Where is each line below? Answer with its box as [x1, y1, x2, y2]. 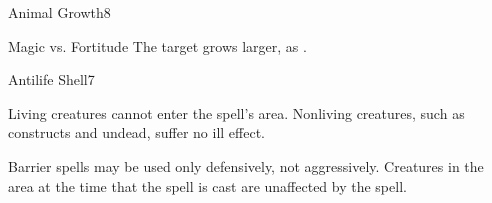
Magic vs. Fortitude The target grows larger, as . [8, 35, 307, 56]
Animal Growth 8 [8, 2, 111, 22]
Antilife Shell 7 [8, 69, 95, 90]
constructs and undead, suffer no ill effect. [8, 122, 265, 143]
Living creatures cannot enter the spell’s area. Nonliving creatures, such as [8, 102, 465, 123]
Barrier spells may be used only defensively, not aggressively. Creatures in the [8, 155, 484, 176]
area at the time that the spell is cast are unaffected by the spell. [8, 175, 407, 196]
